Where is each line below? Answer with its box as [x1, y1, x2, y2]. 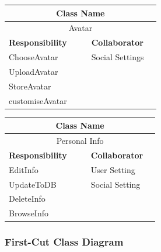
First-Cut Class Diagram [5, 234, 124, 249]
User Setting [90, 163, 135, 175]
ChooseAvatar [9, 51, 58, 63]
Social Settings [91, 51, 144, 63]
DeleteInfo [9, 192, 45, 205]
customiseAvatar [9, 94, 67, 106]
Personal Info [56, 134, 104, 146]
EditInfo [9, 163, 38, 175]
